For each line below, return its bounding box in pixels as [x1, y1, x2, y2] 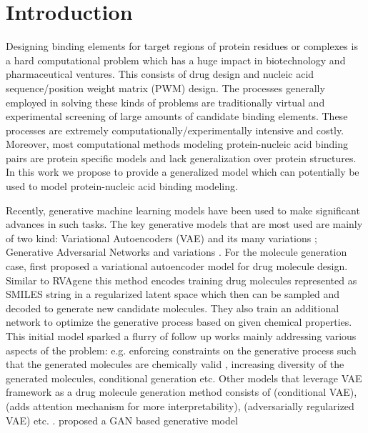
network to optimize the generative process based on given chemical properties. [6, 314, 352, 329]
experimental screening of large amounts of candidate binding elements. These [6, 109, 348, 124]
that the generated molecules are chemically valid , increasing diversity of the [6, 357, 344, 372]
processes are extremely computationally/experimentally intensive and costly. [6, 122, 344, 137]
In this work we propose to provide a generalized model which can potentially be [6, 164, 359, 179]
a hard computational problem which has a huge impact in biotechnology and [6, 52, 346, 67]
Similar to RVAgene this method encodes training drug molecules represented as [6, 272, 357, 287]
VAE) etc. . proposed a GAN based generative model [6, 412, 238, 427]
